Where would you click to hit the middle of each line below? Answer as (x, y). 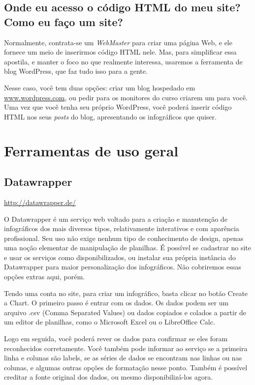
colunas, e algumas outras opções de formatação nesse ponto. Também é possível (126, 367)
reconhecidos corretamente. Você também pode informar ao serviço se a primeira (126, 348)
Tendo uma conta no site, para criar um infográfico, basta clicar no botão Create (126, 293)
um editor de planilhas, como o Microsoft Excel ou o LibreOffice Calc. (110, 322)
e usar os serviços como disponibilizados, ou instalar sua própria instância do (120, 257)
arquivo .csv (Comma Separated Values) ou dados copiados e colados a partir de (125, 312)
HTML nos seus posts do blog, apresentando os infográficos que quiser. (110, 116)
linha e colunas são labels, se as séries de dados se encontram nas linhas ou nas (123, 358)
